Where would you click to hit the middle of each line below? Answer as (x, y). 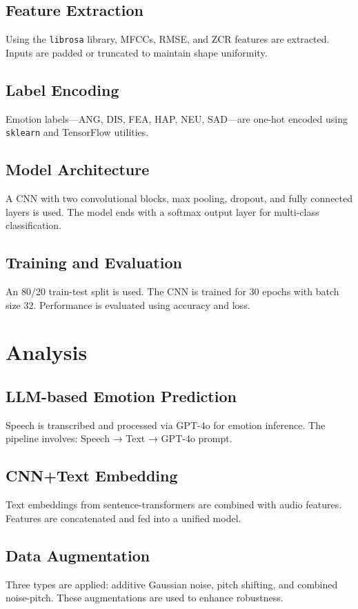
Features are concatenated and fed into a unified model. (123, 518)
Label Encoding (62, 89)
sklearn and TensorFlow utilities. (77, 132)
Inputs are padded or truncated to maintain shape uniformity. (137, 52)
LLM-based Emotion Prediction (121, 396)
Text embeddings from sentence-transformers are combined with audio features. (174, 505)
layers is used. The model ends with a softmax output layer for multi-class (162, 211)
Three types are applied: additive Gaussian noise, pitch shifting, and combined (172, 584)
